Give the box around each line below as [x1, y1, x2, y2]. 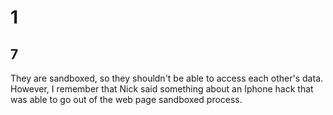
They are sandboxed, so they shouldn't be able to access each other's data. [10, 72, 324, 84]
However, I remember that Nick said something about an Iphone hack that [10, 83, 314, 95]
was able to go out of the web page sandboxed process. [10, 94, 243, 105]
